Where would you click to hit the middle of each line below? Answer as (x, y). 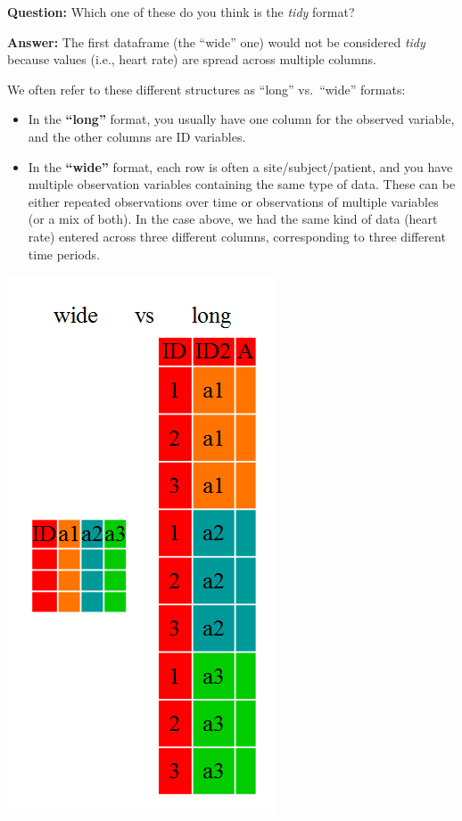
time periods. (64, 254)
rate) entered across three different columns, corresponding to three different (237, 236)
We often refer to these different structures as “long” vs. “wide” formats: (206, 89)
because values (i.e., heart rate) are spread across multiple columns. (192, 59)
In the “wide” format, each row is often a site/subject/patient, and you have (240, 166)
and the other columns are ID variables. (137, 136)
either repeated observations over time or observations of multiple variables (233, 201)
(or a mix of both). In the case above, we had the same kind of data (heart (233, 219)
